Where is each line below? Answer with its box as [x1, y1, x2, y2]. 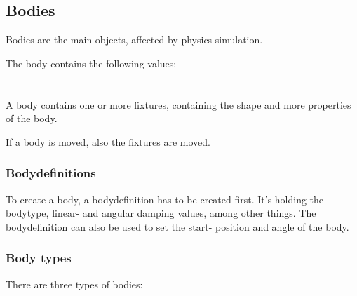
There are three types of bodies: [6, 276, 143, 291]
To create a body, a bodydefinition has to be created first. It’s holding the [6, 191, 324, 206]
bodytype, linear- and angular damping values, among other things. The [6, 206, 316, 220]
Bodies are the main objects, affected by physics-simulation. [6, 32, 263, 47]
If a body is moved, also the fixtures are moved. [6, 134, 210, 149]
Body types [6, 249, 72, 267]
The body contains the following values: [6, 55, 177, 70]
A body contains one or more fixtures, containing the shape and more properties [6, 97, 351, 112]
